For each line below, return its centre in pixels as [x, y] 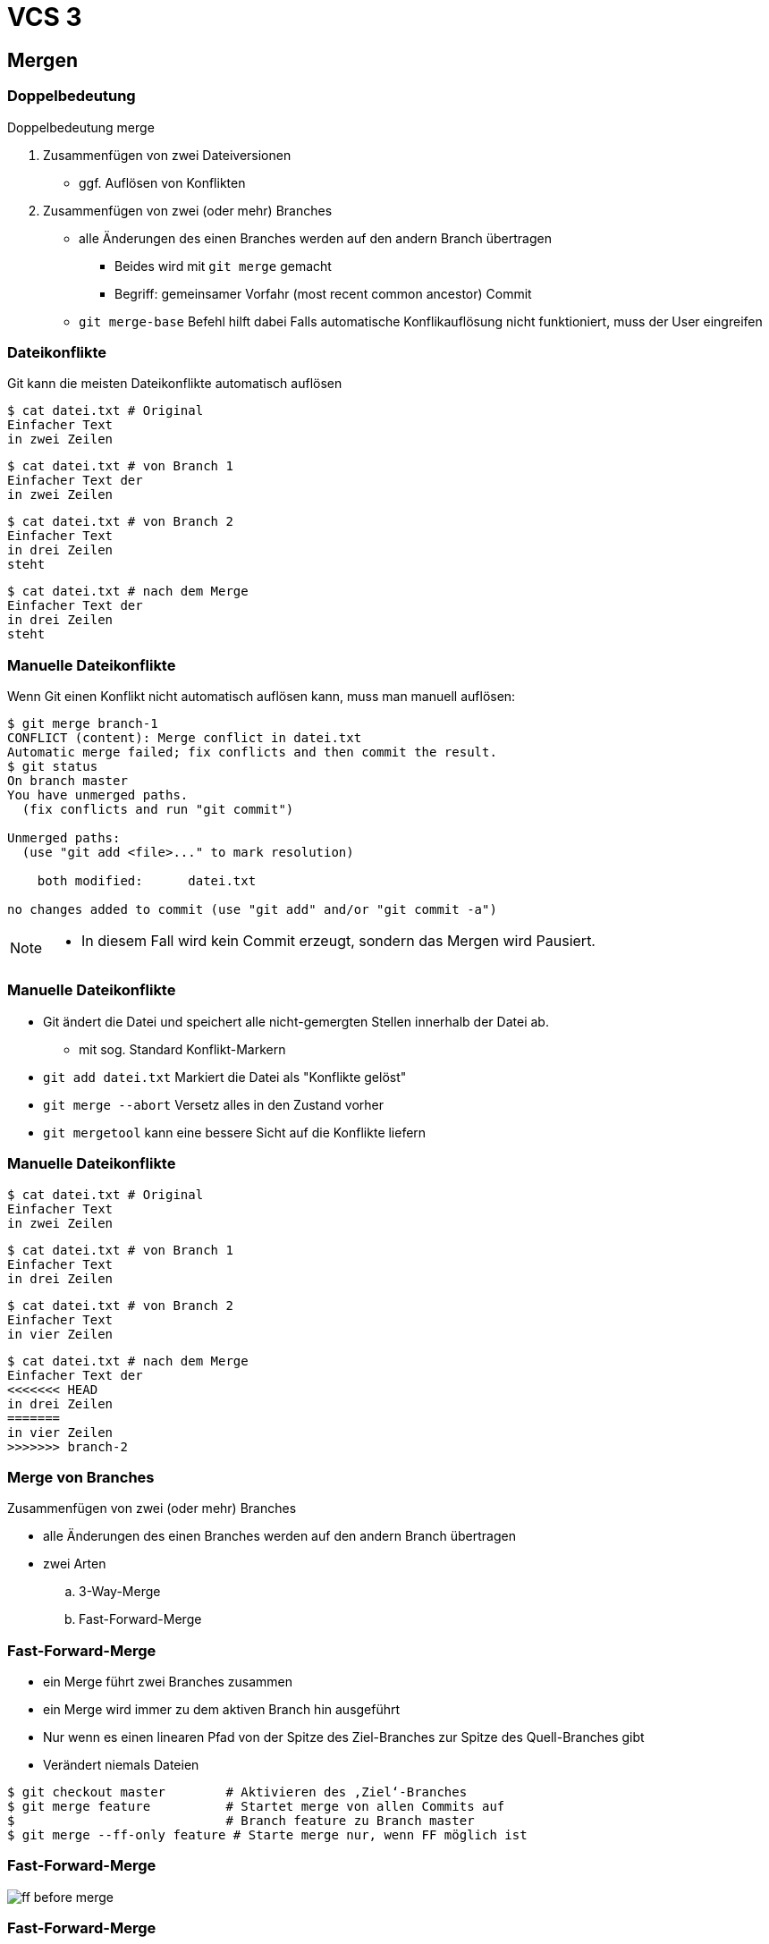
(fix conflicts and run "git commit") [158, 810]
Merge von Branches [81, 1477]
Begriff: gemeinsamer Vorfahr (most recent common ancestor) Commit [323, 293]
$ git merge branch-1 [83, 724]
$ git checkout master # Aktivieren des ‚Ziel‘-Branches [237, 1792]
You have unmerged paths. [98, 795]
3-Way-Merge [120, 1592]
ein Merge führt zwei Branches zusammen [168, 1682]
